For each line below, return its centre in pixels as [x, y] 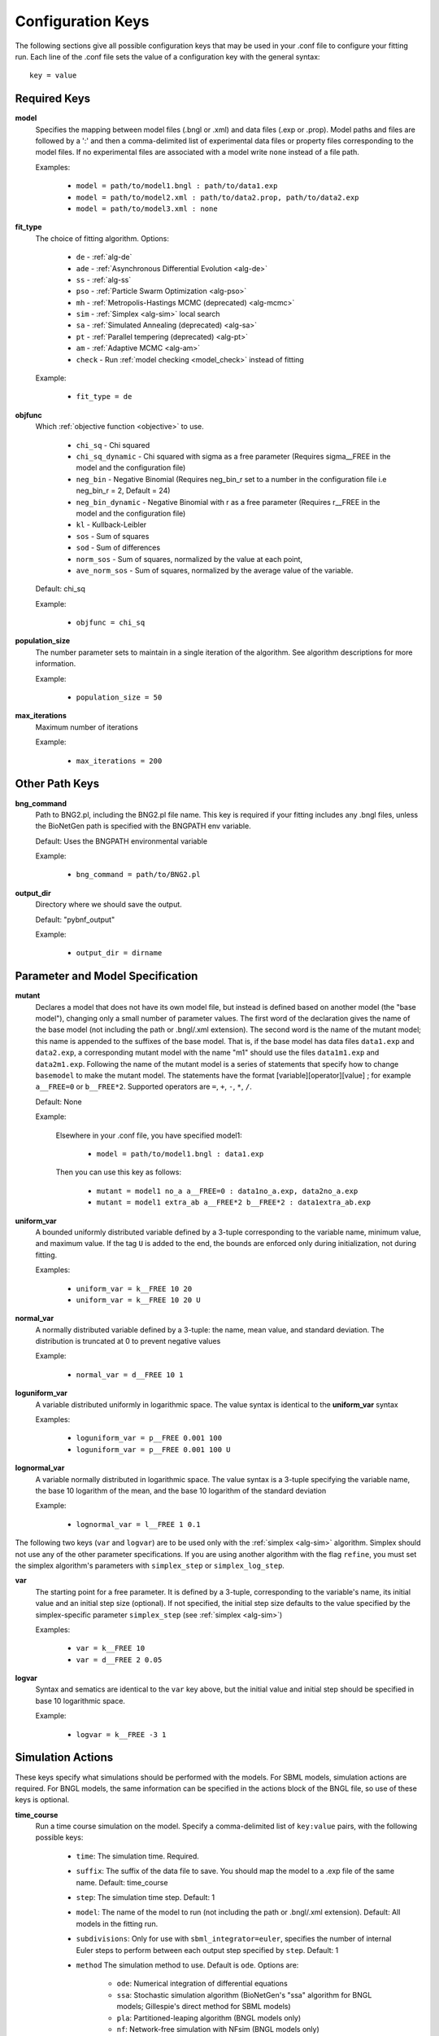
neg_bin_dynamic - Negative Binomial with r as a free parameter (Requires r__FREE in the [228, 502]
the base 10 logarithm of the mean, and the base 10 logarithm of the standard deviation [181, 1490]
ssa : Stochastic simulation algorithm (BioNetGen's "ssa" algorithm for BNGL [244, 1994]
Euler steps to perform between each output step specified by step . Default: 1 [207, 1950]
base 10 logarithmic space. [80, 1700]
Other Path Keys [57, 784]
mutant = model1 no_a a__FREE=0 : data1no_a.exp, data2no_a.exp [227, 1191]
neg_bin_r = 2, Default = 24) [123, 491]
